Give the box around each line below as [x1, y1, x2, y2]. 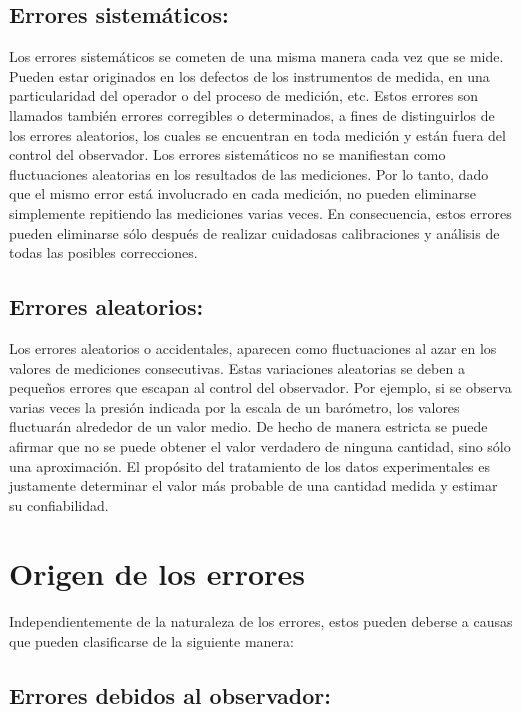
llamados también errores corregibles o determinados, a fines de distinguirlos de [9, 104, 495, 125]
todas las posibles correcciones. [9, 242, 198, 263]
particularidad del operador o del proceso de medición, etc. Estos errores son [9, 85, 479, 106]
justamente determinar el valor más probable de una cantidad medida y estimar [9, 475, 498, 496]
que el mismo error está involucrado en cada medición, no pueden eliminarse [9, 183, 477, 204]
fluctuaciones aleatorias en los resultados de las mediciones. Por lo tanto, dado [9, 163, 489, 184]
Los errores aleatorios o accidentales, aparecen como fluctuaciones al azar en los [9, 337, 497, 358]
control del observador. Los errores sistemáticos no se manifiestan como [9, 144, 446, 165]
